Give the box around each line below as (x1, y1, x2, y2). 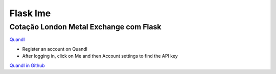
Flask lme (9, 8, 51, 19)
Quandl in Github (9, 62, 45, 68)
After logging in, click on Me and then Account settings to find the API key (22, 53, 178, 59)
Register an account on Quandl (22, 46, 88, 52)
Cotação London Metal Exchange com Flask (9, 22, 162, 31)
